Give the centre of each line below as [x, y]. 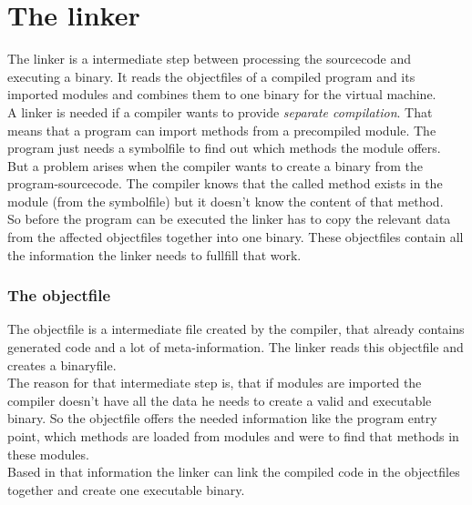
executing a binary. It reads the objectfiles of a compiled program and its [211, 76]
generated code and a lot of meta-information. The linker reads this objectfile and [236, 347]
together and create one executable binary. [126, 489]
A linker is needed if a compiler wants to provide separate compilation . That [220, 111]
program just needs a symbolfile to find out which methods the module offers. [224, 148]
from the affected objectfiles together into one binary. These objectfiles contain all [236, 237]
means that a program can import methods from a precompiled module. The [222, 130]
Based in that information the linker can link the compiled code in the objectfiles [234, 472]
